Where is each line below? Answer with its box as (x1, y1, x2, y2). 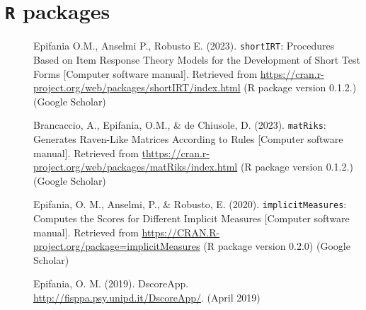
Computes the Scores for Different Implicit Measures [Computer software (33, 210, 350, 225)
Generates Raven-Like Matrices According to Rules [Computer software (33, 131, 343, 146)
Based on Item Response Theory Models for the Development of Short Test (33, 52, 360, 67)
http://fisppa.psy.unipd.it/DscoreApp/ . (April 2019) (33, 289, 261, 304)
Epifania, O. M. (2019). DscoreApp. (33, 276, 189, 291)
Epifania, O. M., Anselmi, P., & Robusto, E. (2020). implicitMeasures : (33, 197, 347, 212)
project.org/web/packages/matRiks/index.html (33, 159, 238, 174)
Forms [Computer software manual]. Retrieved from (33, 66, 258, 81)
